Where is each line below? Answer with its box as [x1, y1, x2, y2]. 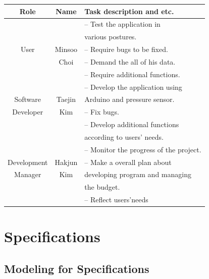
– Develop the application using [84, 81, 182, 92]
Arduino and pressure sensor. [84, 94, 175, 104]
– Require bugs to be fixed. [84, 44, 168, 54]
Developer [12, 106, 43, 117]
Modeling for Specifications [4, 261, 149, 276]
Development [8, 156, 48, 167]
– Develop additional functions [84, 119, 179, 130]
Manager [14, 169, 41, 180]
